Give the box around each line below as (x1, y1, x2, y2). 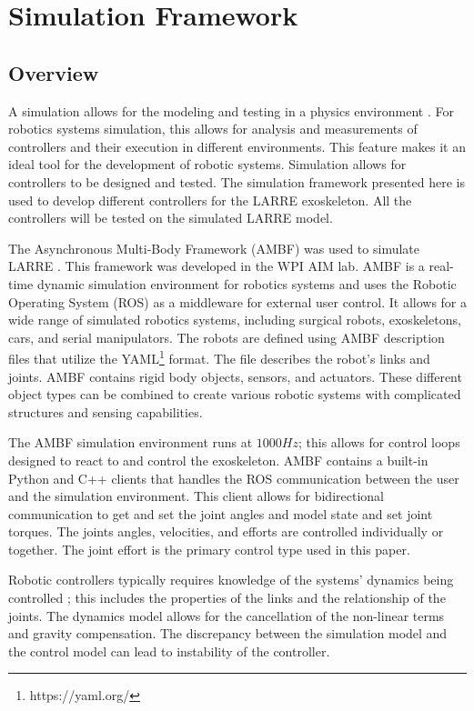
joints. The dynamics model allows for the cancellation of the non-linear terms (8, 606, 445, 625)
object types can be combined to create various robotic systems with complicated (8, 385, 461, 404)
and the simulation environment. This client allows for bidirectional (8, 486, 384, 506)
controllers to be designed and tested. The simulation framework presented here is (8, 172, 465, 191)
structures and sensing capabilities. (8, 402, 203, 421)
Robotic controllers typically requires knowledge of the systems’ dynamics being (8, 570, 454, 589)
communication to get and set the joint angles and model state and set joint (8, 504, 433, 523)
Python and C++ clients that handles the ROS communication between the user (8, 468, 459, 487)
